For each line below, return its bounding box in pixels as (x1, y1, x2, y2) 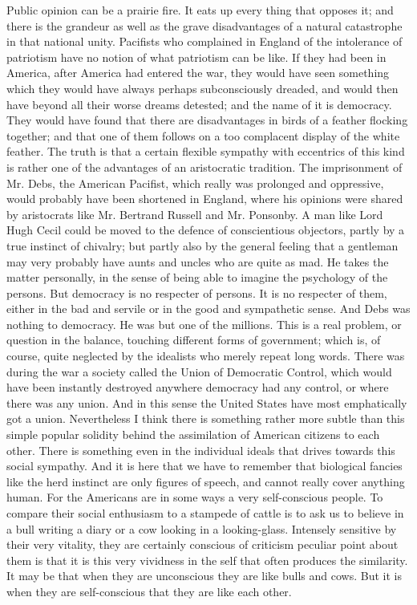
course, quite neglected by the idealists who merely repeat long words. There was (6, 347, 405, 364)
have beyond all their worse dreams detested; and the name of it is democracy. (6, 95, 392, 112)
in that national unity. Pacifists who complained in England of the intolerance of (6, 33, 403, 50)
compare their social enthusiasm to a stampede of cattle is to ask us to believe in (6, 505, 404, 521)
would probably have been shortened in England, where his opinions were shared (6, 190, 403, 207)
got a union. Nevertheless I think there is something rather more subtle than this (6, 410, 405, 427)
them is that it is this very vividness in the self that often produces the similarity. (6, 551, 408, 568)
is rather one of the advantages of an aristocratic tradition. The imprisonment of (6, 158, 403, 175)
